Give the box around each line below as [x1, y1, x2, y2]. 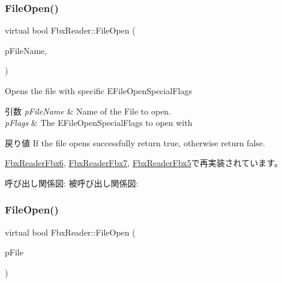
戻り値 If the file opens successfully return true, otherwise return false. [5, 136, 265, 149]
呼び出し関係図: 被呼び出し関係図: [5, 176, 139, 189]
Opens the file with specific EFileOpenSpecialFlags [5, 85, 192, 97]
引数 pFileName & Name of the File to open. [5, 104, 172, 117]
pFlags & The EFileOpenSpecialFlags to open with [5, 116, 193, 129]
